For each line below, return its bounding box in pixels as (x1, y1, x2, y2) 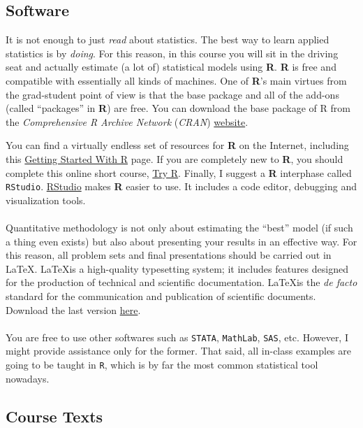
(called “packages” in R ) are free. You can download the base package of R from (6, 101, 350, 115)
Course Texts (6, 405, 103, 427)
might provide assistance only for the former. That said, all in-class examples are (6, 343, 351, 358)
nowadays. (6, 371, 50, 385)
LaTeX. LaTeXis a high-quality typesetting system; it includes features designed (6, 261, 348, 276)
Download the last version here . (6, 302, 141, 317)
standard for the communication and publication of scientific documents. (6, 288, 316, 303)
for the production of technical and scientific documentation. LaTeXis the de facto (6, 275, 357, 290)
